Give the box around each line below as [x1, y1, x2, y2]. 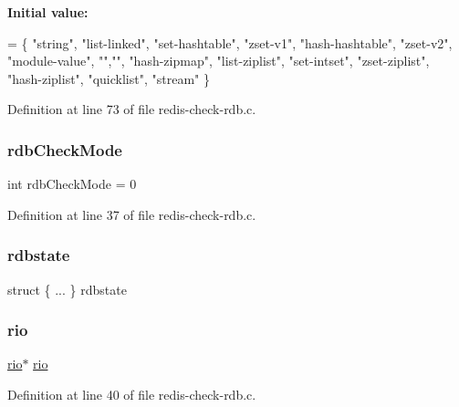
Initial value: [7, 3, 89, 21]
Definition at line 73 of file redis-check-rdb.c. [7, 99, 256, 119]
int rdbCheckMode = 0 [7, 174, 137, 193]
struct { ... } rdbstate [7, 279, 127, 298]
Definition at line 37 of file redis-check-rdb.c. [7, 204, 256, 224]
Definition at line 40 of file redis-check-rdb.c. [7, 385, 256, 403]
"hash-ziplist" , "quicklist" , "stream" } [7, 68, 210, 88]
